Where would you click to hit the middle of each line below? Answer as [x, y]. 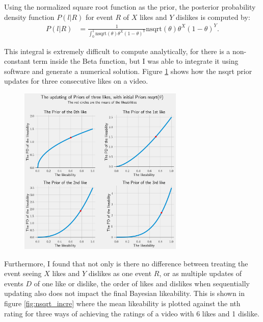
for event [99, 17]
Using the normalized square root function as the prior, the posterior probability [130, 7]
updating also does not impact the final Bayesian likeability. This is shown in [125, 293]
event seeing [23, 273]
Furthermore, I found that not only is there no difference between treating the [126, 263]
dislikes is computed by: [213, 17]
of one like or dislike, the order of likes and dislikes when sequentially [142, 283]
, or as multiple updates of [201, 273]
